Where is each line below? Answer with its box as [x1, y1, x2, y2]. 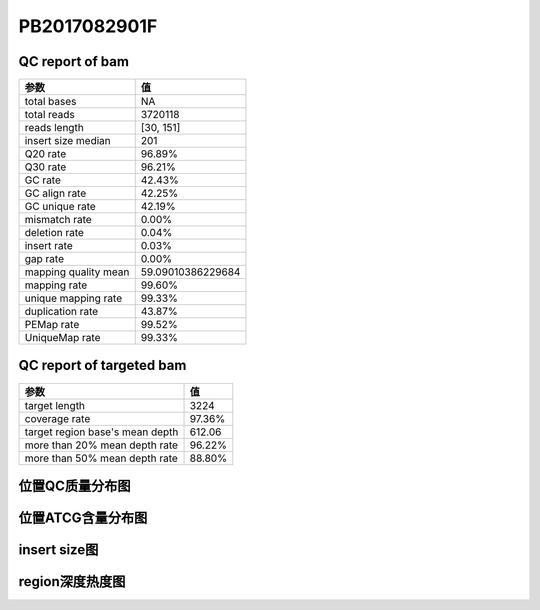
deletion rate [24, 226, 85, 240]
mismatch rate [24, 213, 92, 227]
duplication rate [24, 305, 99, 319]
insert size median [24, 134, 112, 148]
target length [24, 398, 85, 412]
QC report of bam [18, 53, 130, 70]
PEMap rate [24, 318, 80, 332]
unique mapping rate [24, 291, 123, 305]
